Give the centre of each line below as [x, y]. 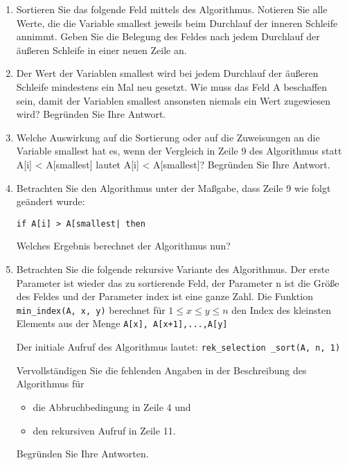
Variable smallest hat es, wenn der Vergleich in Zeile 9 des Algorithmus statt [179, 151]
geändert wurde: [51, 201]
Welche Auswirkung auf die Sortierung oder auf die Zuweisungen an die [168, 137]
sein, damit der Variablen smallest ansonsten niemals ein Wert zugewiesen [173, 100]
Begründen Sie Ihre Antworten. [82, 454]
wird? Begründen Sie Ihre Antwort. [91, 114]
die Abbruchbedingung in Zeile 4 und [112, 406]
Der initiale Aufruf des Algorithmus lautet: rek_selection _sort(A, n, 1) [178, 347]
